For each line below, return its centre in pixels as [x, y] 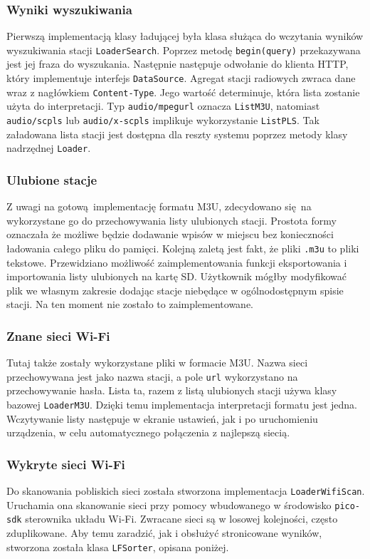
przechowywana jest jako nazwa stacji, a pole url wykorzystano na [152, 376]
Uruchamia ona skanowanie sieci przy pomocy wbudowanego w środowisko [169, 504]
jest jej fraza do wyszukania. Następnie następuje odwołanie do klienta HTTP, [178, 64]
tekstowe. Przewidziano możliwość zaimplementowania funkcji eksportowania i [177, 262]
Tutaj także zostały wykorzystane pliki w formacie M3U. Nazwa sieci [157, 363]
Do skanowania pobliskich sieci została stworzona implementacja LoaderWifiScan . [186, 491]
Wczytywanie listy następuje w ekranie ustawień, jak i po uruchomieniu [162, 418]
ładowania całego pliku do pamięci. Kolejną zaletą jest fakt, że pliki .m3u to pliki [183, 248]
